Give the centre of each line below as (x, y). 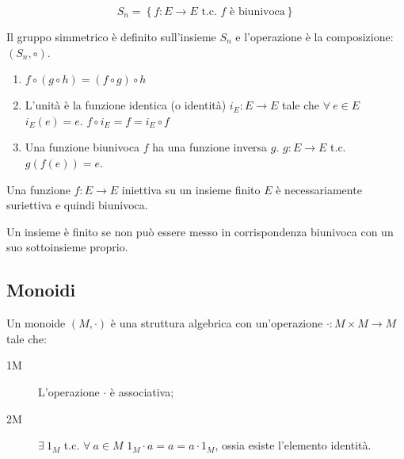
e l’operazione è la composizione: (314, 36)
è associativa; (142, 391)
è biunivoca (257, 12)
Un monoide (36, 323)
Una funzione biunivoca (82, 147)
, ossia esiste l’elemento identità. (293, 445)
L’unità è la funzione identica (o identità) (126, 105)
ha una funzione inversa (210, 147)
